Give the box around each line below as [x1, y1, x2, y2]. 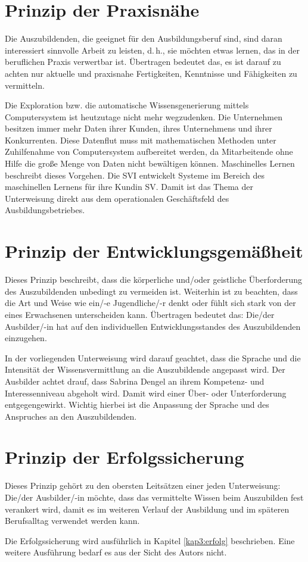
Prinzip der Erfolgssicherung [5, 445, 244, 469]
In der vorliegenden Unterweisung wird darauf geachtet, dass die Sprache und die [5, 351, 301, 364]
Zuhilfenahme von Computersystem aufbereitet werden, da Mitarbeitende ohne [5, 145, 293, 158]
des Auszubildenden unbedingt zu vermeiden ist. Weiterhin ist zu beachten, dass [5, 285, 298, 297]
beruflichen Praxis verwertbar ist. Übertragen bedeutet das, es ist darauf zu [5, 55, 281, 68]
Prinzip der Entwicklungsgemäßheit [5, 239, 303, 263]
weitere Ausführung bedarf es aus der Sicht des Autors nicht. [5, 546, 227, 558]
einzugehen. [5, 332, 47, 344]
